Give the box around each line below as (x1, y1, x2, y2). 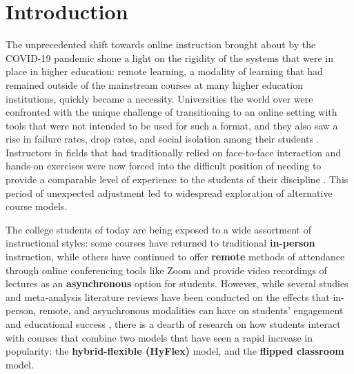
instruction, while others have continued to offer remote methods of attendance (6, 249, 345, 264)
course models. (6, 199, 68, 214)
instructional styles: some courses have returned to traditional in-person (6, 236, 315, 250)
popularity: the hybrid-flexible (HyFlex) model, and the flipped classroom (6, 344, 344, 358)
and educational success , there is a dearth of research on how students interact (6, 317, 341, 331)
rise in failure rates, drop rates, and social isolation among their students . (6, 132, 319, 146)
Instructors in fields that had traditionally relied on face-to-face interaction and (6, 145, 342, 159)
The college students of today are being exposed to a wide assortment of (6, 222, 311, 236)
